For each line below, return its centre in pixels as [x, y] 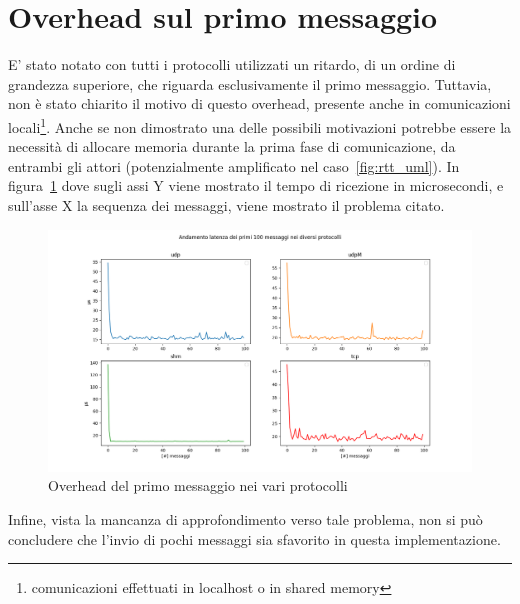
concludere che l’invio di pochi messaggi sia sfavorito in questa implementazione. [254, 538]
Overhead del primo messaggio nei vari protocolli [198, 485]
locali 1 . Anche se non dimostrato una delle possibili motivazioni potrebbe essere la [260, 125]
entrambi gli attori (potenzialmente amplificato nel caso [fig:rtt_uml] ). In [234, 165]
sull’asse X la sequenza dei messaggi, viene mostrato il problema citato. [226, 204]
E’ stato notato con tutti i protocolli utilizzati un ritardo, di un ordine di [232, 64]
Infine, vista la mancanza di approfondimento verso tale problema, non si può [245, 518]
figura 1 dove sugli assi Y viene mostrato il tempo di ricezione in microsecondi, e [256, 185]
